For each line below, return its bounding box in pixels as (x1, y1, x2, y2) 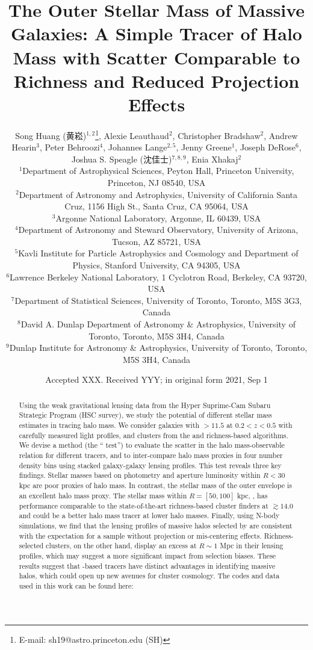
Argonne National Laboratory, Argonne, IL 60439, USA (55, 211, 261, 224)
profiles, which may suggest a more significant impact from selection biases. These (19, 551, 276, 561)
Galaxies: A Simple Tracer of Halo (11, 21, 302, 46)
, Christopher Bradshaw (172, 129, 261, 141)
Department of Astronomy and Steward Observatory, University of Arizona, (18, 223, 299, 236)
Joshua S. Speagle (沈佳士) (71, 152, 172, 165)
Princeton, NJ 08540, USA (107, 176, 206, 188)
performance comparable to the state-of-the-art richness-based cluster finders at (19, 500, 268, 510)
